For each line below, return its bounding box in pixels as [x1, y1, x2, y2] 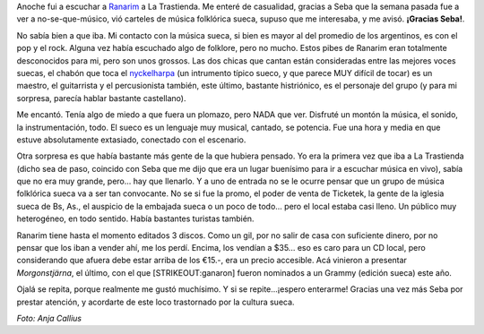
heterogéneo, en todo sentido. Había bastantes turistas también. [16, 213, 255, 224]
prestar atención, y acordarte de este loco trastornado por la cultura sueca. [16, 296, 295, 307]
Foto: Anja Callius [16, 313, 82, 323]
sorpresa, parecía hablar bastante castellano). [16, 92, 186, 103]
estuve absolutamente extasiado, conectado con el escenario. [16, 134, 246, 145]
